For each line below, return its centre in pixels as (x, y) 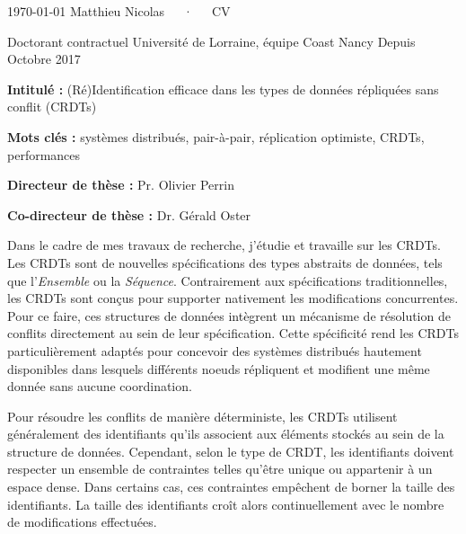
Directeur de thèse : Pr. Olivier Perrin (121, 185)
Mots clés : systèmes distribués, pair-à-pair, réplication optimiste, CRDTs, (216, 136)
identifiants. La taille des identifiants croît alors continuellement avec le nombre (226, 504)
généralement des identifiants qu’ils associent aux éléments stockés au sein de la (226, 434)
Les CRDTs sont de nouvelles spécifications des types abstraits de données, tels (225, 262)
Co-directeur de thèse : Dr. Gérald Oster (129, 214)
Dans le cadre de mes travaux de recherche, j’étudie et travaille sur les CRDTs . (224, 245)
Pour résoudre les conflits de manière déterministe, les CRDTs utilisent (202, 416)
